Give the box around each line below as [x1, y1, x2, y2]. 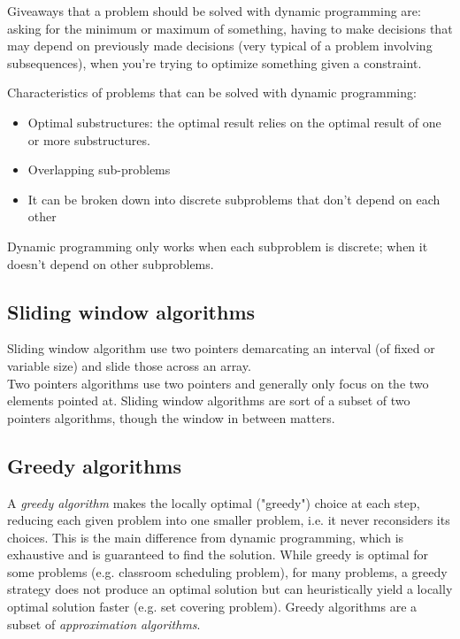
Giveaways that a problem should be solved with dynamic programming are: [7, 2, 421, 19]
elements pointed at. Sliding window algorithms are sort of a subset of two [7, 391, 410, 410]
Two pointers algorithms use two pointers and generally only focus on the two [7, 373, 429, 392]
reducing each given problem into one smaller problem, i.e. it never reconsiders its [7, 511, 450, 529]
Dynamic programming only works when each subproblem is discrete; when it [7, 236, 428, 255]
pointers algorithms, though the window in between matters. [7, 408, 335, 427]
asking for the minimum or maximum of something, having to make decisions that [7, 19, 453, 37]
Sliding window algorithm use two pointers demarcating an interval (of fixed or [7, 339, 435, 358]
